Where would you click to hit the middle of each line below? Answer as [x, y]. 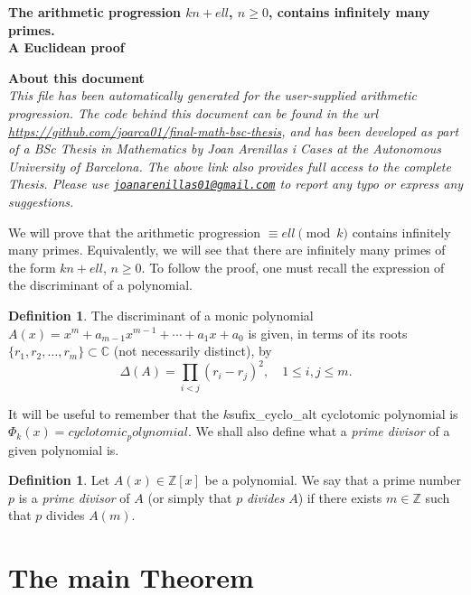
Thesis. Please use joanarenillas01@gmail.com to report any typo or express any [236, 184]
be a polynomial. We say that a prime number [333, 480]
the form [32, 267]
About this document [76, 77]
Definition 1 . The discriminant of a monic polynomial [161, 315]
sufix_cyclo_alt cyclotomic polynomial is [344, 413]
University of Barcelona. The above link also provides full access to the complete [230, 166]
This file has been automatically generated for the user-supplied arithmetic [212, 95]
